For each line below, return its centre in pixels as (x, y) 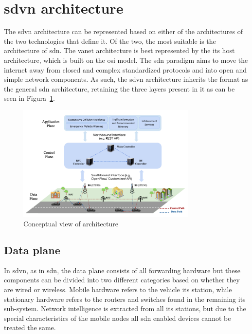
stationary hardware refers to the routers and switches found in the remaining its (125, 299)
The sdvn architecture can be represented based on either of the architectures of (123, 31)
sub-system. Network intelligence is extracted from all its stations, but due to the (125, 308)
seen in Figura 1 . (29, 98)
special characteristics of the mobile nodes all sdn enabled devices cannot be (117, 318)
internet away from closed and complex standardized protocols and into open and (125, 69)
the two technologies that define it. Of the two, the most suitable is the (110, 41)
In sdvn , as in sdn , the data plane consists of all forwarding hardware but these (122, 270)
